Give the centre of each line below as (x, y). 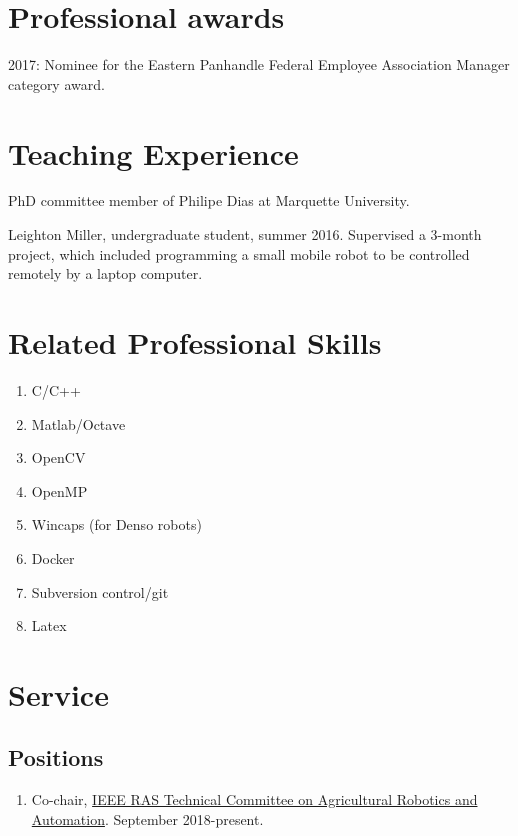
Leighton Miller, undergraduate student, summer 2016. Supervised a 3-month (245, 234)
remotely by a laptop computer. (105, 273)
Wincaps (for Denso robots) (116, 524)
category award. (56, 83)
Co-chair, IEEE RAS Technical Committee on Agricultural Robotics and (254, 799)
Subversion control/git (100, 591)
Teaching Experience (153, 152)
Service (58, 693)
